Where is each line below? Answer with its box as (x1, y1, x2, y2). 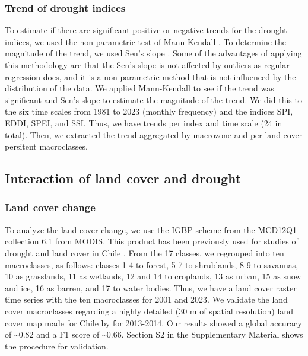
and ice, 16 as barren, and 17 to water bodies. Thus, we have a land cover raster (5, 281, 297, 294)
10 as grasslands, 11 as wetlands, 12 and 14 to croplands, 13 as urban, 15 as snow (5, 270, 301, 282)
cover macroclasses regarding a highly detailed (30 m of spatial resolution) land (5, 304, 293, 317)
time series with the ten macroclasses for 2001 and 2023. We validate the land (5, 293, 288, 306)
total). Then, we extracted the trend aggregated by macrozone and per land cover (5, 128, 303, 141)
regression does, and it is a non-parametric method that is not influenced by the (5, 70, 296, 82)
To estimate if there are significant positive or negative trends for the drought (5, 24, 287, 36)
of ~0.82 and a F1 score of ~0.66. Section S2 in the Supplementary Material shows (5, 328, 303, 341)
